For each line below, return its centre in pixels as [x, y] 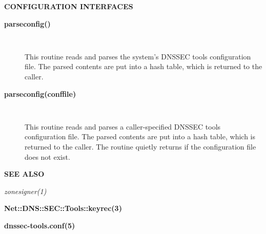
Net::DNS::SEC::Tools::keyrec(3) [63, 208]
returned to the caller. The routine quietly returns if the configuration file [140, 147]
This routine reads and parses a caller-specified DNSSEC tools [123, 126]
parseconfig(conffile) [40, 93]
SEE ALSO [24, 174]
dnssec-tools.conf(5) [40, 226]
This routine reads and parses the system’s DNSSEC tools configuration [138, 56]
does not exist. [47, 156]
